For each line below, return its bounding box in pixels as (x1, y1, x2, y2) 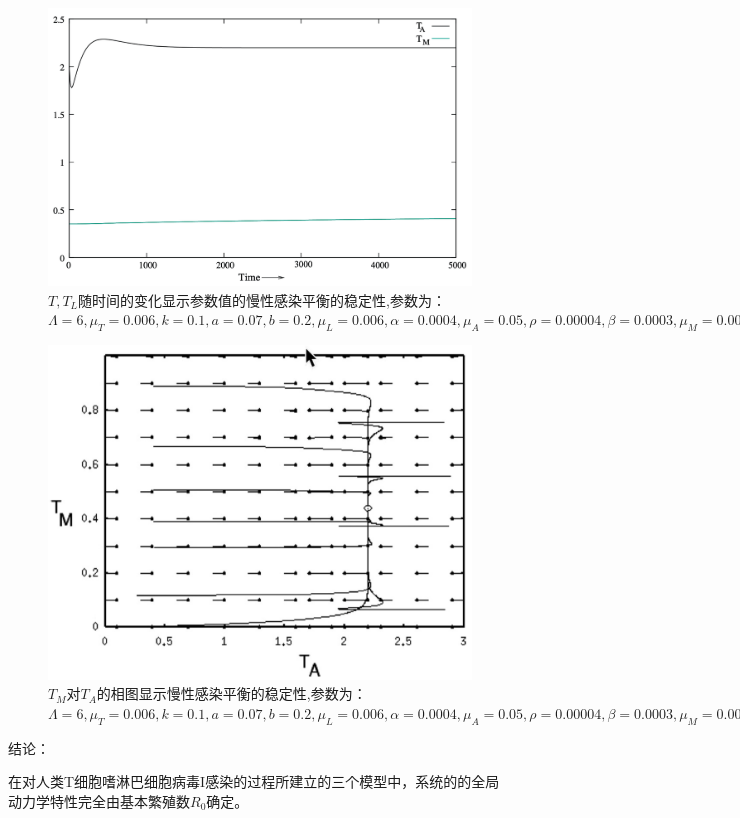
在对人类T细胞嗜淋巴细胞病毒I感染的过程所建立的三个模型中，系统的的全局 (8, 771, 500, 792)
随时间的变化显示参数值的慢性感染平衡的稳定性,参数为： (78, 289, 446, 310)
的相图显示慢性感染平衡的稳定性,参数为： (96, 683, 367, 704)
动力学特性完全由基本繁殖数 (8, 790, 190, 811)
